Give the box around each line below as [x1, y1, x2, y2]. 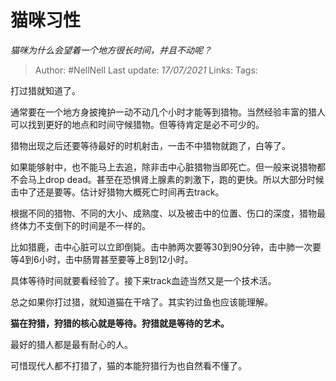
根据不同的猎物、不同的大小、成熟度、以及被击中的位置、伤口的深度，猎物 [10, 207, 317, 219]
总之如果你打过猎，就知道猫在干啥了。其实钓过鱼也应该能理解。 [10, 296, 273, 308]
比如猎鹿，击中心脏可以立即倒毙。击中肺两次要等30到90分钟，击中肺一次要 [10, 241, 322, 253]
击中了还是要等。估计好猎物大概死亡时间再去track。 [10, 186, 225, 198]
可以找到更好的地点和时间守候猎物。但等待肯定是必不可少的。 [10, 118, 265, 130]
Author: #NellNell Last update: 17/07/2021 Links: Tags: [34, 64, 258, 76]
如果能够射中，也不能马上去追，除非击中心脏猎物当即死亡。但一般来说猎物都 [10, 161, 326, 173]
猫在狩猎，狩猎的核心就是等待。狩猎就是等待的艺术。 [10, 317, 230, 329]
